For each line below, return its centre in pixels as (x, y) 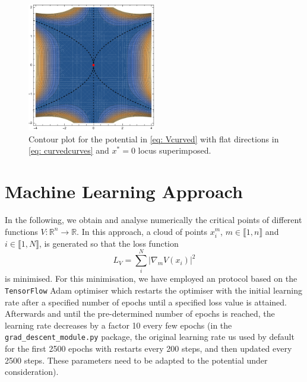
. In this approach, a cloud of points (142, 231)
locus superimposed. (175, 150)
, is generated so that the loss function (109, 243)
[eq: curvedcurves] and (69, 150)
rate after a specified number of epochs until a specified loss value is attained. (146, 302)
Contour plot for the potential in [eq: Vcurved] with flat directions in (154, 139)
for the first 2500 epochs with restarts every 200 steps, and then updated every (148, 348)
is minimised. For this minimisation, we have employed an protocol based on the (151, 278)
